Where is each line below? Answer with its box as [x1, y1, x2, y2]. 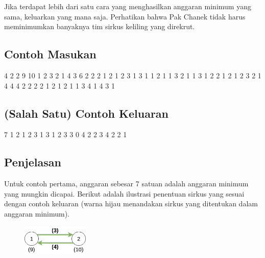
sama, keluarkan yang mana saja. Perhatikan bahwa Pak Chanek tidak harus [4, 11, 246, 21]
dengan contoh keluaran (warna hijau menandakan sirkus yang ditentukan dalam [4, 198, 258, 209]
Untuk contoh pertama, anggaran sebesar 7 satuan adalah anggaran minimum [4, 178, 249, 189]
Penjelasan [4, 154, 61, 170]
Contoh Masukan [4, 46, 97, 62]
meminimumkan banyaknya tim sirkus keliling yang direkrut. [4, 21, 195, 32]
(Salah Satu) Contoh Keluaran [4, 105, 168, 121]
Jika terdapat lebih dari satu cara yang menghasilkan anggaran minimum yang [4, 1, 251, 11]
